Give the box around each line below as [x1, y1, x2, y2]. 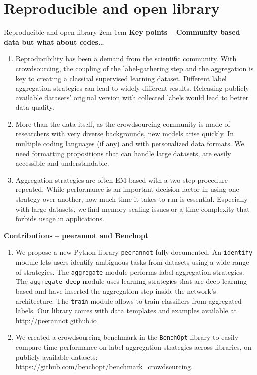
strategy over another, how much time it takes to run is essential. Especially [15, 194, 248, 204]
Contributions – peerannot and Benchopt [4, 230, 149, 240]
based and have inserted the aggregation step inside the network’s [15, 285, 216, 296]
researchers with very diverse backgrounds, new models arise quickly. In [15, 128, 234, 139]
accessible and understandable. [15, 158, 109, 168]
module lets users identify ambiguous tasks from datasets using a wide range [15, 257, 249, 267]
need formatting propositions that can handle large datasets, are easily [15, 148, 231, 158]
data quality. [15, 102, 54, 112]
